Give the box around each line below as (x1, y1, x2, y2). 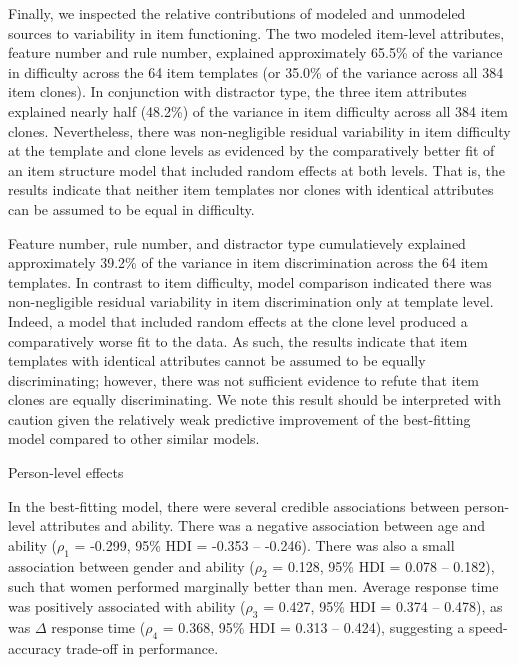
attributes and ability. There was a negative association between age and (39, 515, 486, 536)
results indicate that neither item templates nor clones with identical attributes (8, 179, 494, 200)
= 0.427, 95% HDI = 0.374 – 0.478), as (263, 596, 503, 617)
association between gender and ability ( (8, 555, 255, 576)
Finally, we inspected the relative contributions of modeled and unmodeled (8, 3, 466, 23)
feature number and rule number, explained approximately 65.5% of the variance (8, 42, 503, 63)
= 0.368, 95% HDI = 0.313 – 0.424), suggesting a (162, 616, 465, 637)
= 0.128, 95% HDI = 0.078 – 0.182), (272, 555, 495, 576)
